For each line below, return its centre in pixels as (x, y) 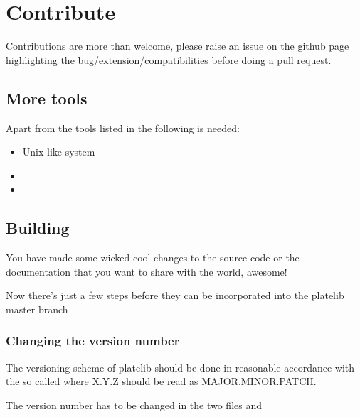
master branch (37, 309)
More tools (47, 98)
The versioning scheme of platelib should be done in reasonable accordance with (180, 367)
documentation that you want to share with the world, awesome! (147, 271)
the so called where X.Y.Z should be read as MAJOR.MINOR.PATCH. (161, 381)
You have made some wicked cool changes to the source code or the (153, 258)
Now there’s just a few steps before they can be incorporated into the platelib (175, 295)
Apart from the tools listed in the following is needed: (123, 128)
